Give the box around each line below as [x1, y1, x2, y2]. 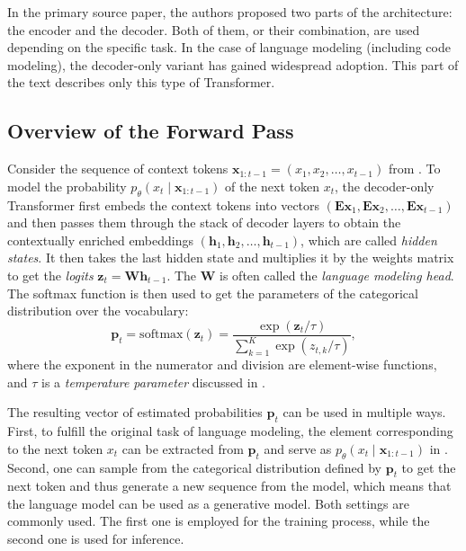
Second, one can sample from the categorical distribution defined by [7, 458, 382, 476]
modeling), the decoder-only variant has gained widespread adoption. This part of [7, 55, 459, 74]
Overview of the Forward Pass [7, 117, 294, 145]
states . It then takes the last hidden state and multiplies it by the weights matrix [7, 248, 454, 267]
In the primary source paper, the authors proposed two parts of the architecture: [7, 3, 453, 21]
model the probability [7, 176, 127, 195]
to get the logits [7, 265, 94, 284]
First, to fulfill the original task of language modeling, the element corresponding [7, 422, 453, 440]
